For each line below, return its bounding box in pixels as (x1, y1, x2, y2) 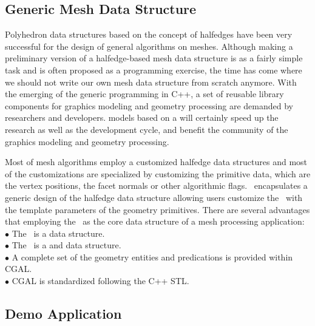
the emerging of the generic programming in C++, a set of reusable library (5, 87, 284, 100)
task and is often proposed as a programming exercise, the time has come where (5, 63, 302, 76)
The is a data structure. (12, 226, 105, 239)
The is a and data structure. (12, 239, 121, 251)
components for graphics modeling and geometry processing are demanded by (5, 99, 293, 112)
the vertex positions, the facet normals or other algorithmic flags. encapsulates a (5, 179, 308, 192)
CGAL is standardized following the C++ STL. (12, 274, 189, 287)
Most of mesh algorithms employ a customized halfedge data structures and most (5, 155, 308, 168)
